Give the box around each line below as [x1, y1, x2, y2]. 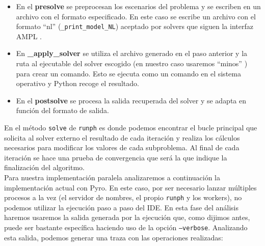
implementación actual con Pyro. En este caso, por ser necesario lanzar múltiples [4, 182, 257, 193]
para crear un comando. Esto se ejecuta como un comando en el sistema [16, 68, 241, 78]
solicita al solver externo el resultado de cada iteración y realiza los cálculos [4, 132, 240, 143]
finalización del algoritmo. [4, 162, 85, 173]
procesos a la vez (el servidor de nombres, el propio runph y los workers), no [4, 192, 242, 203]
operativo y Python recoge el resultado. [16, 78, 139, 89]
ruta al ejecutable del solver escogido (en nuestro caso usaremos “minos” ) [16, 58, 248, 69]
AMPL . [16, 31, 42, 41]
